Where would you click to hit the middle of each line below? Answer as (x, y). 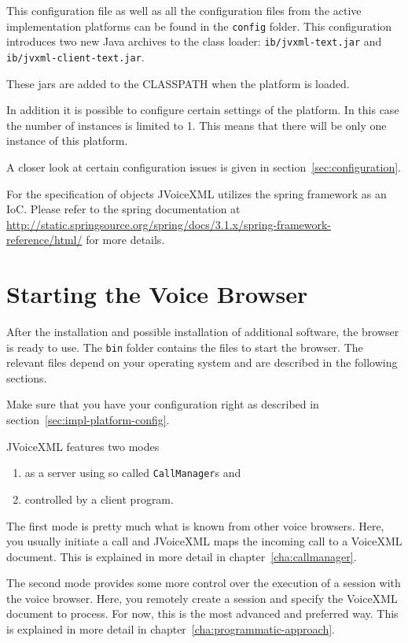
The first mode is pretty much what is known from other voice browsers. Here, (195, 525)
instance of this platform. (67, 140)
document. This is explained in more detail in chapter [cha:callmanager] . (182, 556)
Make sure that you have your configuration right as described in (163, 404)
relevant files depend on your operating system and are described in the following (202, 362)
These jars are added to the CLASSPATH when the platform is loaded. (178, 83)
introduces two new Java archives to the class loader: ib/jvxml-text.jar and (194, 41)
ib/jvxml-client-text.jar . (75, 56)
